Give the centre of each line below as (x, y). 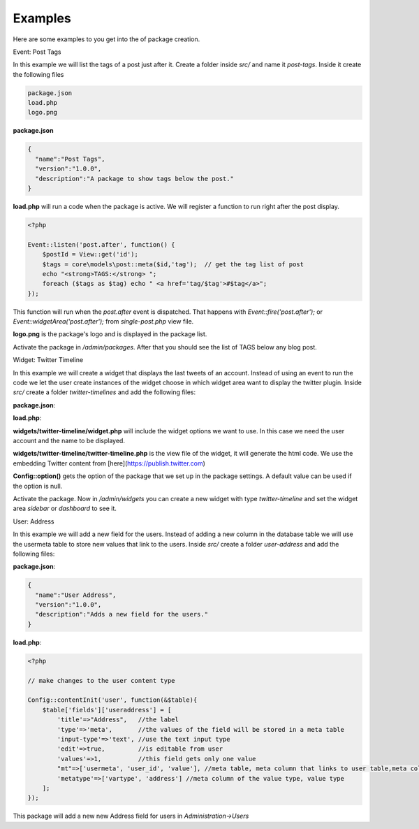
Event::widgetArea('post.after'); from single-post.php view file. (103, 322)
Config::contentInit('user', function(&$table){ (112, 700)
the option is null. (38, 486)
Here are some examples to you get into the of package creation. (106, 39)
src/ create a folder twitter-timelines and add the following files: (104, 392)
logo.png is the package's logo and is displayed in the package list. (110, 334)
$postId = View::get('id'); (90, 254)
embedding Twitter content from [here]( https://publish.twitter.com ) (109, 463)
